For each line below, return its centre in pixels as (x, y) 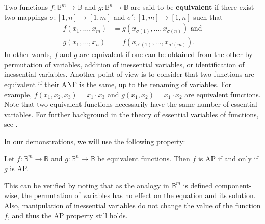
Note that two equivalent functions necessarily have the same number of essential (131, 104)
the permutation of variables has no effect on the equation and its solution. (139, 195)
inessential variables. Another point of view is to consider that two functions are (129, 74)
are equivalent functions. (223, 94)
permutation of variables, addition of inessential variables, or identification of (124, 64)
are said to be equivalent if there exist (192, 7)
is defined (198, 185)
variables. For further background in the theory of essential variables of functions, (131, 114)
